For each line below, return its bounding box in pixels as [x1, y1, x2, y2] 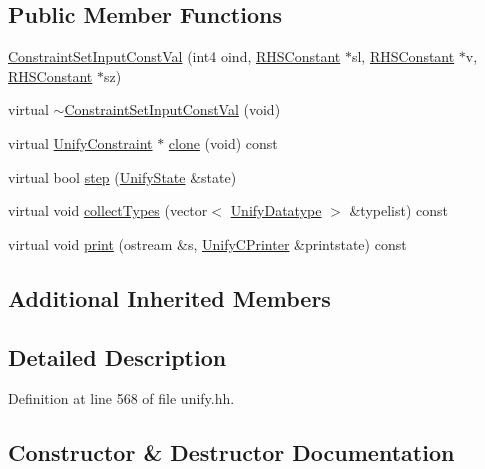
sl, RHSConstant [351, 46, 455, 67]
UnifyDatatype [230, 200, 322, 221]
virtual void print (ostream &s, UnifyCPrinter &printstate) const [8, 233, 407, 254]
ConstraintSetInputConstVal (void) [64, 99, 281, 120]
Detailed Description [8, 341, 227, 372]
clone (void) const [168, 132, 278, 153]
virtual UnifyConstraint [8, 132, 153, 153]
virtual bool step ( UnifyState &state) [8, 166, 237, 187]
